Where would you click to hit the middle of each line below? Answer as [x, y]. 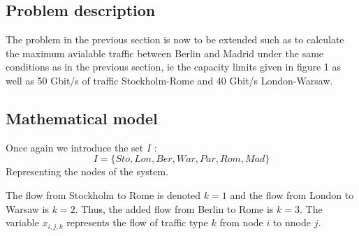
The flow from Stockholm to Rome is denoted [103, 194]
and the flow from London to [292, 194]
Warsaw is [28, 208]
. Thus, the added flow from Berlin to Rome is [174, 208]
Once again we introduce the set [75, 147]
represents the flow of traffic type [137, 222]
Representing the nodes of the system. [87, 171]
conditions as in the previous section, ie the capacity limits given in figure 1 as [174, 67]
